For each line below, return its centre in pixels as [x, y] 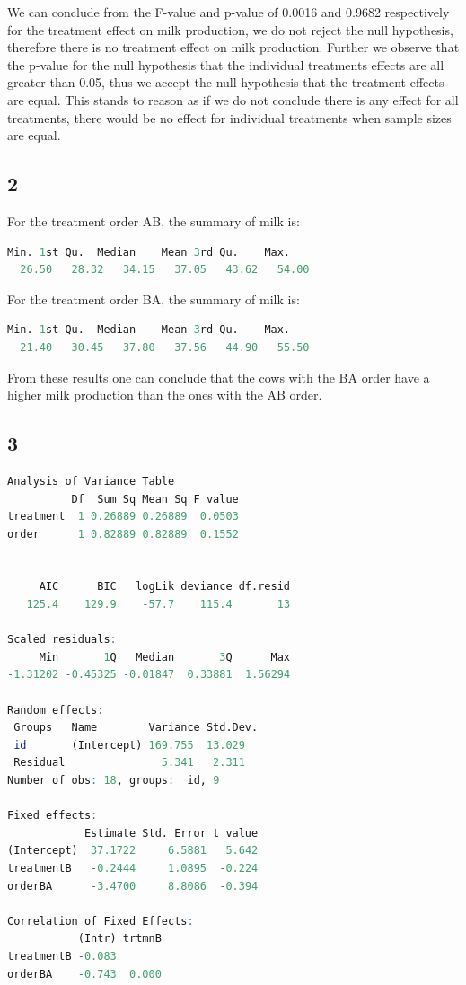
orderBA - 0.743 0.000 [84, 974]
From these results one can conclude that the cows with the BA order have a [219, 377]
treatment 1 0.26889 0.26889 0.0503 [123, 517]
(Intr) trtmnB [119, 939]
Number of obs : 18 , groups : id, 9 [114, 780]
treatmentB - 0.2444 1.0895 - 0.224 [133, 868]
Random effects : [56, 710]
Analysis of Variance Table [91, 481]
